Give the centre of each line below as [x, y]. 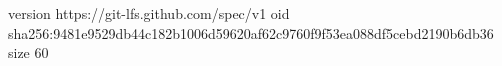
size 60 [28, 52]
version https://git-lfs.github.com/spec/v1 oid [149, 13]
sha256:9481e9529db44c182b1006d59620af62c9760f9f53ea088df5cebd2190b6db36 [251, 32]
